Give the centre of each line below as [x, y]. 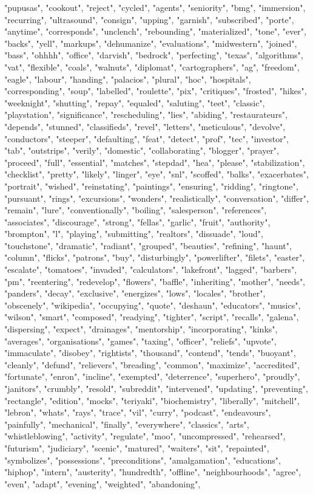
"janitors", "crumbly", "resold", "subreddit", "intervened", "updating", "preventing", [156, 388]
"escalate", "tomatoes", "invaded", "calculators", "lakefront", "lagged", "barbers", [151, 269]
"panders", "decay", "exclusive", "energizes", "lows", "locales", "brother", [135, 293]
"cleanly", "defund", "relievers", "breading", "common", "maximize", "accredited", [152, 364]
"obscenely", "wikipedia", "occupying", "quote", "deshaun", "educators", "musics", [153, 305]
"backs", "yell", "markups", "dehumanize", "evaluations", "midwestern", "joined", [151, 43]
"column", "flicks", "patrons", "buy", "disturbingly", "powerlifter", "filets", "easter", [155, 257]
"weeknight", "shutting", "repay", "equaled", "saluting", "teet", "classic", [135, 102]
